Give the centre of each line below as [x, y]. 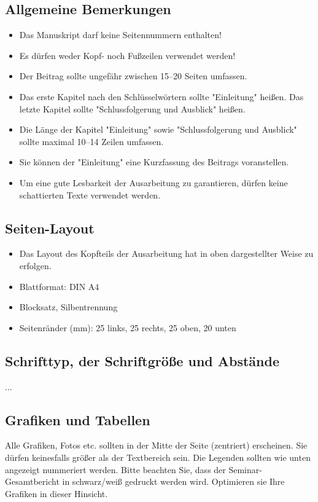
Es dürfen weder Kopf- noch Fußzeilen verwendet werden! [127, 55]
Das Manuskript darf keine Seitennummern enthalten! [120, 35]
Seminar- [245, 469]
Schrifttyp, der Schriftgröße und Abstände [142, 360]
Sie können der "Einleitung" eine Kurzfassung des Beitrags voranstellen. [154, 162]
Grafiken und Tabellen [78, 419]
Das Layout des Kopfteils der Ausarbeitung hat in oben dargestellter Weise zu [166, 253]
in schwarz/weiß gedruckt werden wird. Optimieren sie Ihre [173, 481]
